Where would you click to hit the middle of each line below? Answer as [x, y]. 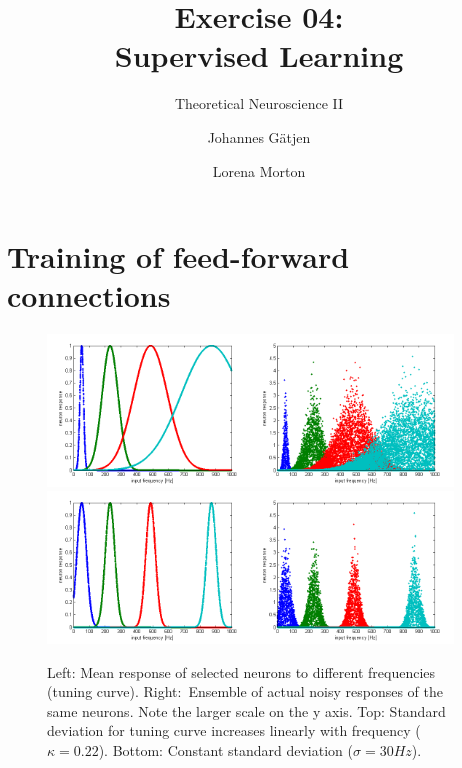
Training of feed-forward [178, 256]
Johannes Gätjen [259, 136]
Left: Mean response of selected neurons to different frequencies [241, 671]
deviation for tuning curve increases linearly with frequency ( [234, 730]
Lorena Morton [259, 170]
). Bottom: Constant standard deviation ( [225, 750]
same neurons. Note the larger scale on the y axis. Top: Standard [246, 710]
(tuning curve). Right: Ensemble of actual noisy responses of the [245, 691]
